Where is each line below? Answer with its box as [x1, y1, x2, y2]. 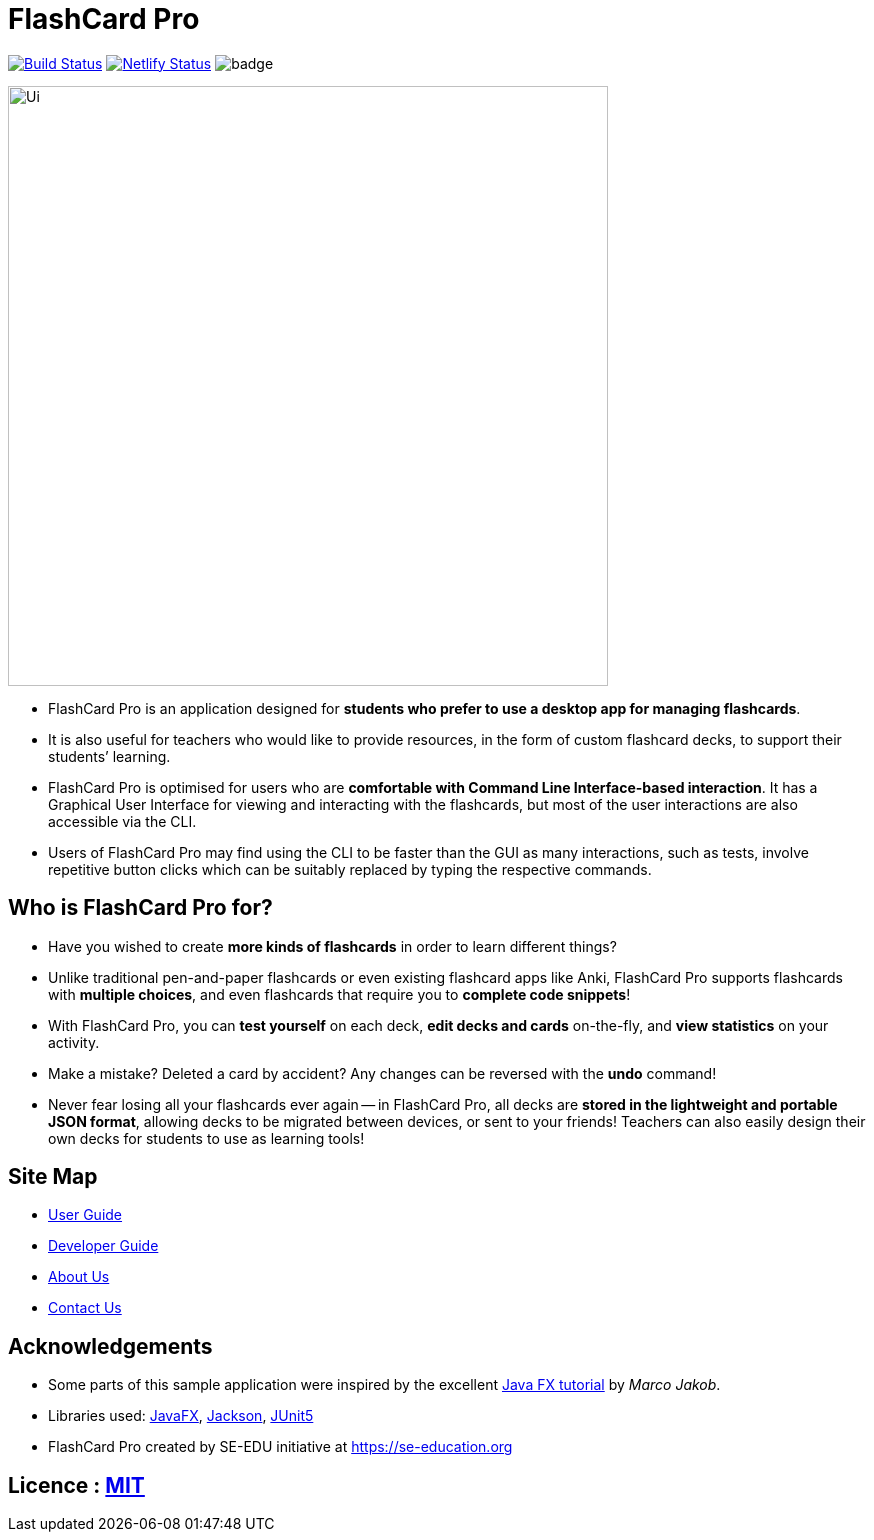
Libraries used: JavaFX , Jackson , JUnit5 [48, 1407, 314, 1425]
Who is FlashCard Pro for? [8, 895, 273, 921]
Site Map [8, 1164, 98, 1190]
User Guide [48, 1206, 123, 1224]
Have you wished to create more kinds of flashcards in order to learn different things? [48, 937, 617, 955]
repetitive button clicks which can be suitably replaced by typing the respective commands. [48, 860, 652, 878]
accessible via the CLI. [48, 812, 197, 830]
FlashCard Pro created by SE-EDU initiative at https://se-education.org [48, 1438, 513, 1456]
